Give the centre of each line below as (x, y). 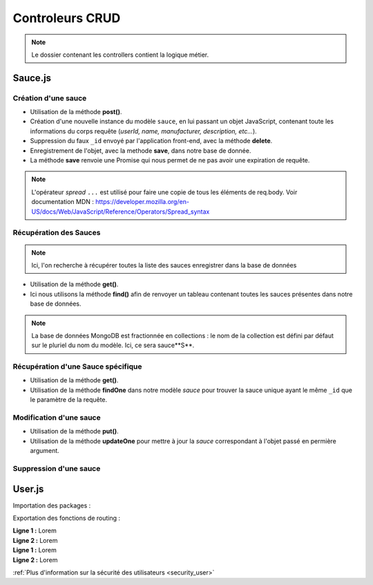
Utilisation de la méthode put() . (74, 431)
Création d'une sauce (50, 98)
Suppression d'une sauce (57, 468)
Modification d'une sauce (57, 417)
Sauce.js (32, 78)
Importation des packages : (52, 505)
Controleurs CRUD (67, 18)
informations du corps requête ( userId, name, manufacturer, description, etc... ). (143, 131)
